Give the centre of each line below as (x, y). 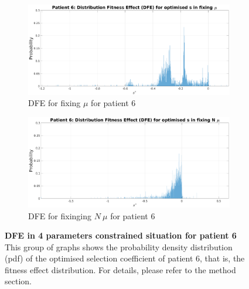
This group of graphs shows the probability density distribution (119, 246)
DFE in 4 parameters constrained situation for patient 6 (121, 235)
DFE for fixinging (60, 215)
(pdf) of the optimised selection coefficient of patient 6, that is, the (125, 258)
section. (18, 281)
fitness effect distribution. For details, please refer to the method (120, 269)
